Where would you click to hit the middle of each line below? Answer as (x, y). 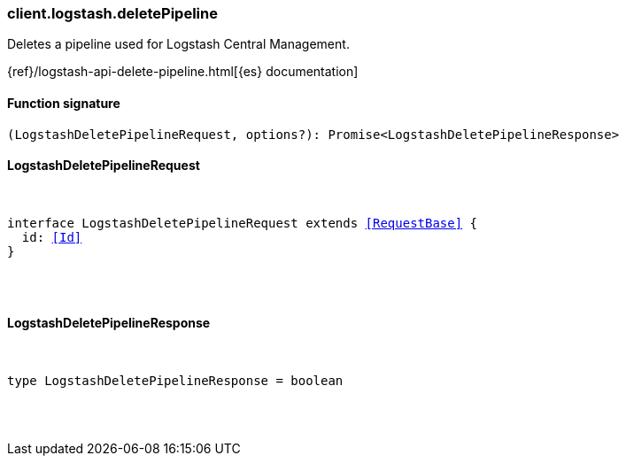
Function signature (64, 103)
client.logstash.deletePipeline (112, 13)
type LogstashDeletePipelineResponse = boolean (175, 381)
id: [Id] (52, 237)
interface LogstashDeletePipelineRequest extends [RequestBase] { (243, 223)
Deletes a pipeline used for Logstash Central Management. (178, 44)
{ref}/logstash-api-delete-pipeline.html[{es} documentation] (183, 72)
